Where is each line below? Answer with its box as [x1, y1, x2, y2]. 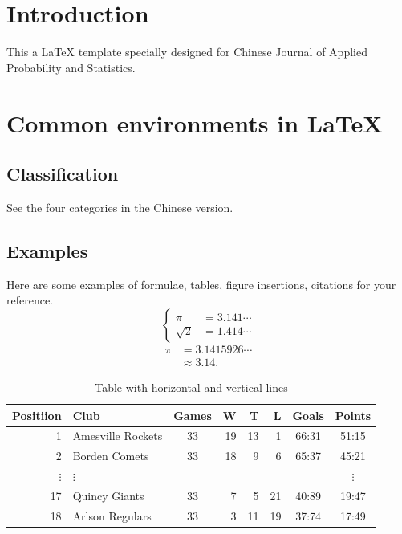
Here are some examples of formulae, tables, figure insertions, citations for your [6, 275, 396, 292]
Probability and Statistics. [6, 59, 136, 75]
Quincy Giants [72, 487, 144, 503]
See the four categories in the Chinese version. [6, 198, 233, 215]
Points [335, 406, 372, 423]
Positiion [12, 406, 62, 423]
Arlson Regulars [72, 507, 152, 524]
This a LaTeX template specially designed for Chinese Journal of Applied [6, 43, 367, 60]
